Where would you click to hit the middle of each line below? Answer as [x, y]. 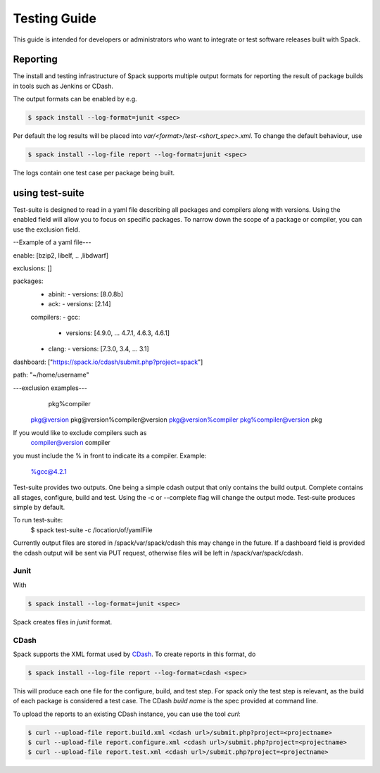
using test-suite [49, 193]
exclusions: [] [32, 268]
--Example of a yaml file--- [52, 242]
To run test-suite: [38, 520]
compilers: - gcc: [55, 317]
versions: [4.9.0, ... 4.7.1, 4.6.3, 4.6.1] [118, 333]
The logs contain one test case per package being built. [94, 173]
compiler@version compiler [70, 443]
